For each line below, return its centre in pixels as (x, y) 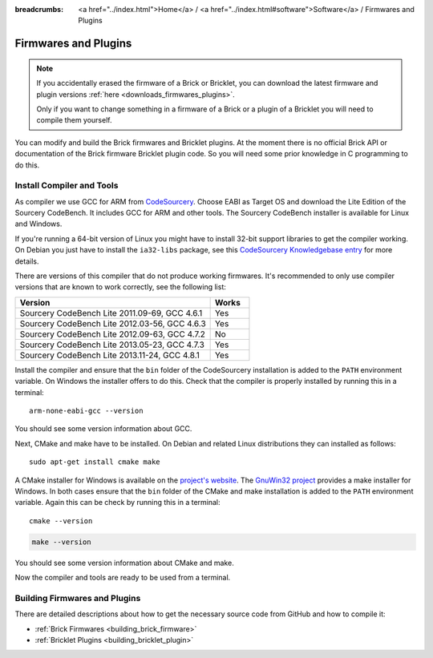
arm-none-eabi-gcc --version (86, 410)
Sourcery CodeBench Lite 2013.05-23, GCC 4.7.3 (112, 345)
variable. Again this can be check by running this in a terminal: (117, 503)
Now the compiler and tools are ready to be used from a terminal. (123, 578)
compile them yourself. (74, 120)
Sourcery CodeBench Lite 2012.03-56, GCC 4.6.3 (113, 323)
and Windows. (38, 224)
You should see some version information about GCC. (103, 429)
